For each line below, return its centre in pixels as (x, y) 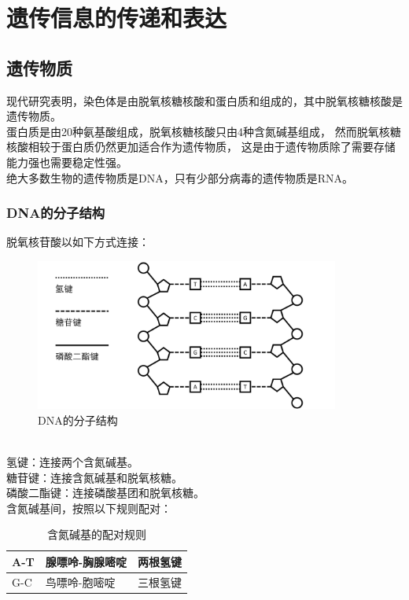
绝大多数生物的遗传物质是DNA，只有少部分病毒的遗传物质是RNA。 (180, 177)
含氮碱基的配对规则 (97, 534)
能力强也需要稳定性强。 (67, 162)
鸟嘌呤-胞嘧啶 (80, 582)
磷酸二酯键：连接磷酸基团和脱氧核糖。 (105, 493)
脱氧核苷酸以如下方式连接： (78, 242)
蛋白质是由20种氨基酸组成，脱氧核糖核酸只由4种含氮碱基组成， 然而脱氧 (193, 131)
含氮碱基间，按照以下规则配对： (89, 508)
